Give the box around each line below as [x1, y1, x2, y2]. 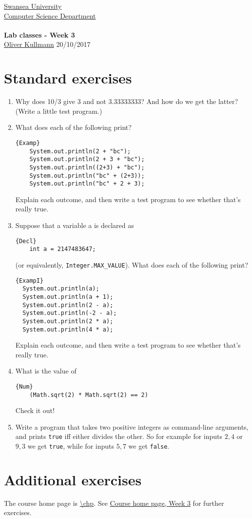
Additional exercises [4, 469, 142, 489]
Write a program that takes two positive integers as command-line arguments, [15, 421, 249, 432]
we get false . [128, 441, 170, 451]
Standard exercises [4, 68, 132, 88]
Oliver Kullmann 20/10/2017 [4, 39, 91, 49]
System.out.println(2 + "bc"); [29, 147, 131, 155]
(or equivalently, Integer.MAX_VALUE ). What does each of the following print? [15, 259, 248, 270]
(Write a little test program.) [15, 105, 102, 116]
